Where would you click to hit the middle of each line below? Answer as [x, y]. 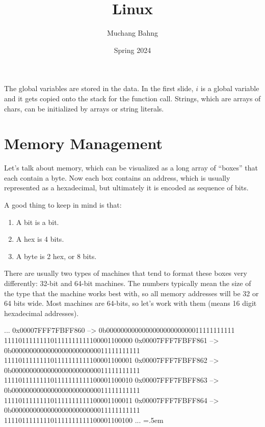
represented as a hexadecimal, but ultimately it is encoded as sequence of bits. [126, 188]
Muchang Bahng [132, 33]
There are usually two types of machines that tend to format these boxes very [126, 273]
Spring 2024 [132, 50]
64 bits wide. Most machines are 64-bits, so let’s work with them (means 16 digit [130, 303]
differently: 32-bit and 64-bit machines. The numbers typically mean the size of [128, 283]
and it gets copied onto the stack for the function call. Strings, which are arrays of [132, 98]
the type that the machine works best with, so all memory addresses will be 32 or [131, 293]
